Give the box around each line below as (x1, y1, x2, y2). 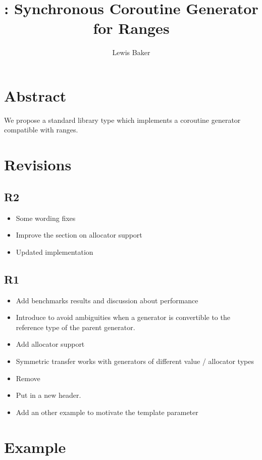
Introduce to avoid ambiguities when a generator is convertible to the (16, 312, 230, 323)
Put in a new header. (16, 390, 81, 400)
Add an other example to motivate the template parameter (16, 406, 198, 417)
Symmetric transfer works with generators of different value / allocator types (16, 355, 254, 366)
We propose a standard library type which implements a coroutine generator (4, 114, 241, 125)
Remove (16, 373, 40, 383)
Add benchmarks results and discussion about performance (16, 295, 198, 305)
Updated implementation (16, 246, 93, 257)
